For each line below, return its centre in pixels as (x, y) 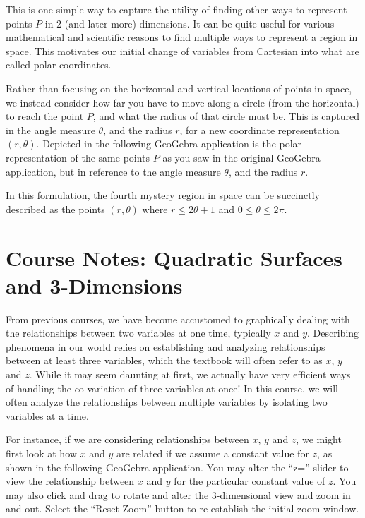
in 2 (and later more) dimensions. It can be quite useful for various (190, 23)
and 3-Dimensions (94, 285)
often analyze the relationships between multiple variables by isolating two (167, 402)
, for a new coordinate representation (259, 129)
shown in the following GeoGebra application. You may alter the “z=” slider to (177, 467)
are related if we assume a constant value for (213, 453)
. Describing (333, 333)
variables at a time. (47, 415)
